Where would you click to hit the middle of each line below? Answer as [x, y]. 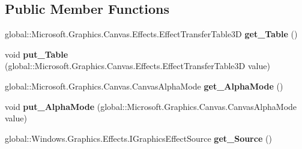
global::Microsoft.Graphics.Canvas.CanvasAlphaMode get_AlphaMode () [144, 86]
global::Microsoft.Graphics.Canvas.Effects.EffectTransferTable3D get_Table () [151, 34]
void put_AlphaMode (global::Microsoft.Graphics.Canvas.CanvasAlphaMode [151, 106]
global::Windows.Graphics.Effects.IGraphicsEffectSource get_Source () [138, 138]
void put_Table [37, 54]
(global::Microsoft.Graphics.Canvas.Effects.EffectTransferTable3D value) [137, 66]
